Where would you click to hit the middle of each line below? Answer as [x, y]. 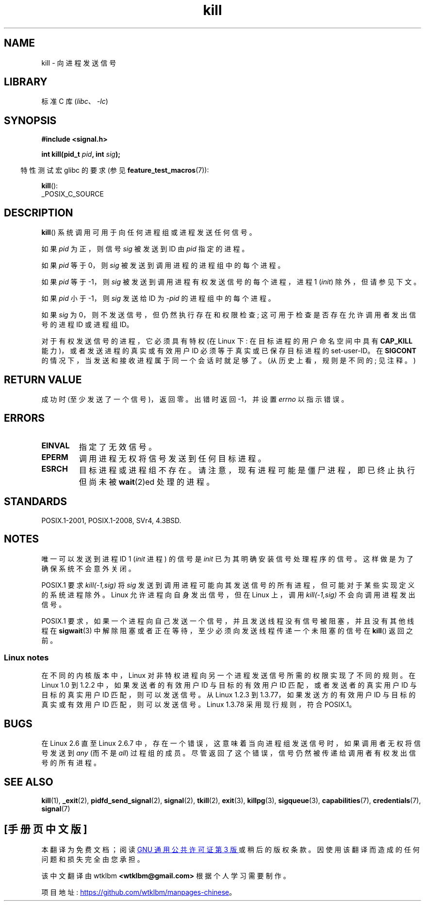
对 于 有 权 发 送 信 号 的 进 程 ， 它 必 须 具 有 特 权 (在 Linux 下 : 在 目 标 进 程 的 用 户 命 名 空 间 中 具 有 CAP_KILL [227, 341]
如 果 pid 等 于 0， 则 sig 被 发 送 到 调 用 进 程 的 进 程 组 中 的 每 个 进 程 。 [163, 265]
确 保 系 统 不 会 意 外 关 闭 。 [88, 568]
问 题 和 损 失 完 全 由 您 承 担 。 [93, 859]
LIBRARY [26, 82]
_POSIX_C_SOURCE [73, 194]
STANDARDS [36, 502]
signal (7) [56, 808]
